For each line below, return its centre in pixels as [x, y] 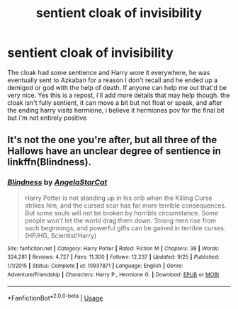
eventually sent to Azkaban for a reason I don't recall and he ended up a [113, 80]
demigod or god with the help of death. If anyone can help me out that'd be [117, 87]
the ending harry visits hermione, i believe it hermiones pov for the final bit [116, 110]
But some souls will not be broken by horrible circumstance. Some [121, 213]
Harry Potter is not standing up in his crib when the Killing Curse [118, 198]
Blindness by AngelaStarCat [57, 182]
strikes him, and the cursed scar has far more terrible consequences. [125, 205]
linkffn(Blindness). [50, 162]
